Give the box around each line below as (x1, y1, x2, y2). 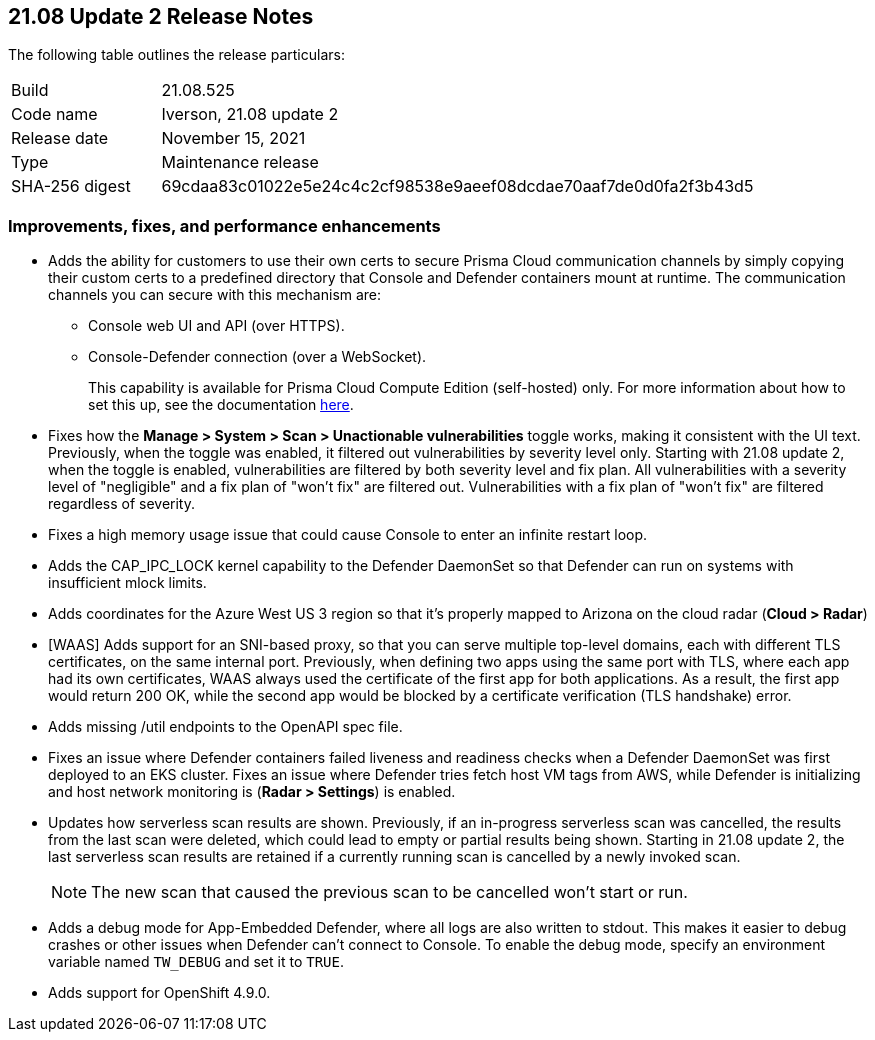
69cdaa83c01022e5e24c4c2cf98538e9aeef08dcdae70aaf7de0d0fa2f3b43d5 (161, 176, 754, 197)
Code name (11, 104, 98, 125)
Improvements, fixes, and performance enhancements (8, 215, 441, 236)
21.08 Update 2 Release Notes (8, 4, 314, 29)
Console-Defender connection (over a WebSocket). (88, 348, 427, 366)
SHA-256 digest (11, 176, 131, 197)
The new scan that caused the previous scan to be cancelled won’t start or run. (91, 882, 688, 903)
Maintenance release (161, 152, 319, 173)
